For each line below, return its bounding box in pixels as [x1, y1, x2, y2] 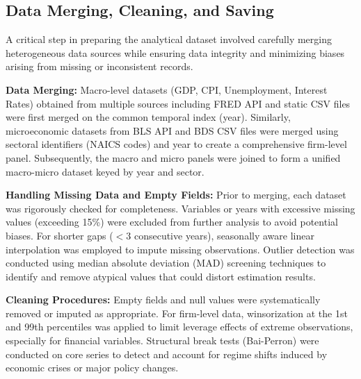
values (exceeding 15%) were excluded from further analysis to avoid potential [6, 214, 338, 229]
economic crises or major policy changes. [6, 360, 179, 375]
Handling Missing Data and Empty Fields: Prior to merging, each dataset [6, 187, 346, 202]
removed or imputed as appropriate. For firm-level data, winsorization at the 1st [6, 305, 348, 320]
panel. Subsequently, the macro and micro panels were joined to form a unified [6, 150, 341, 165]
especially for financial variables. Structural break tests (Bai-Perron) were [6, 333, 319, 348]
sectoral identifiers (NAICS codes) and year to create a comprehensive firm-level [6, 137, 347, 151]
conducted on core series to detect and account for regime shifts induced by [6, 346, 328, 361]
